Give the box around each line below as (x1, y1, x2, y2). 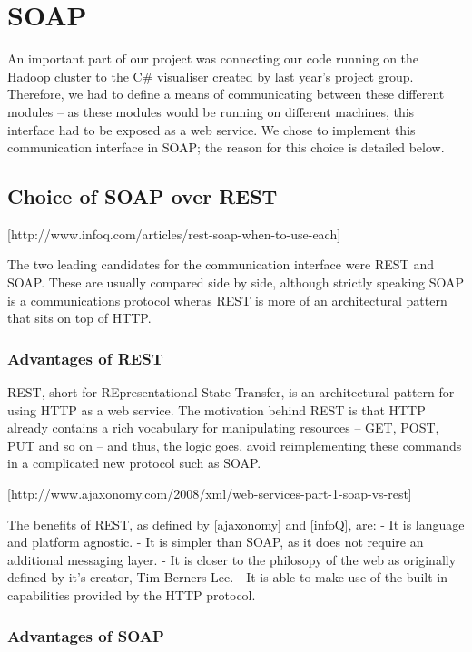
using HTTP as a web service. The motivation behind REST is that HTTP (7, 400, 426, 419)
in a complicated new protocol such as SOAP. (7, 453, 261, 472)
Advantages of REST (7, 346, 163, 369)
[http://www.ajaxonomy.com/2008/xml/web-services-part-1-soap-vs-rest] (7, 484, 412, 503)
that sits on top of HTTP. (7, 308, 152, 327)
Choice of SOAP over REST (7, 182, 278, 210)
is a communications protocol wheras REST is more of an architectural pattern (7, 290, 447, 309)
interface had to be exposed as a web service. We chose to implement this (7, 120, 416, 139)
